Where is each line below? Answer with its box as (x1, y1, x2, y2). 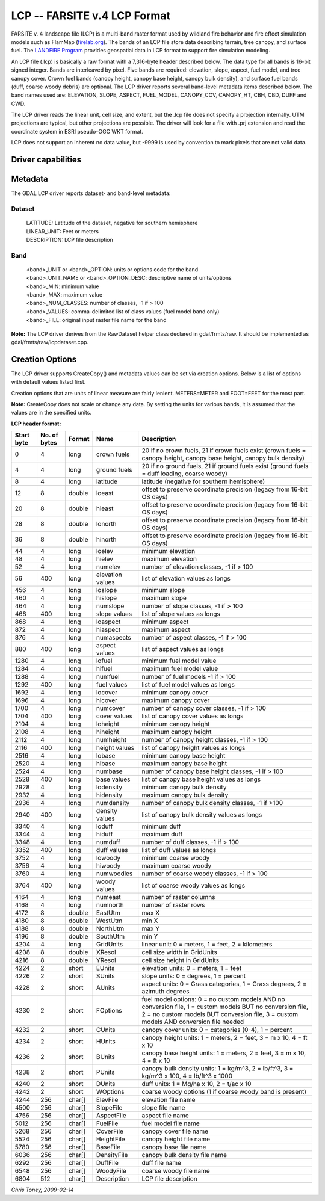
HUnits (96, 1037, 116, 1046)
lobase (96, 752, 116, 760)
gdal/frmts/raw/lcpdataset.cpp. (11, 338, 89, 345)
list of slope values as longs (141, 610, 221, 618)
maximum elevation (141, 555, 197, 563)
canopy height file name (141, 1135, 211, 1143)
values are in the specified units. (11, 409, 91, 416)
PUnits (96, 1068, 115, 1076)
